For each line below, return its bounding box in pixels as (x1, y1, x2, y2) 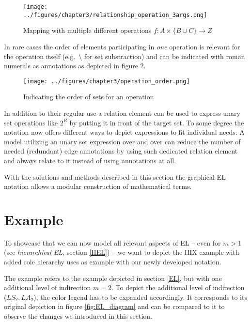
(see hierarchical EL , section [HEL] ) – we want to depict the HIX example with (4, 247, 239, 257)
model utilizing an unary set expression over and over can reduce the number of (4, 136, 241, 146)
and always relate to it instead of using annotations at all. (4, 155, 176, 165)
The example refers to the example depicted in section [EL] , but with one (4, 273, 222, 283)
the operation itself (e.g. (4, 51, 76, 61)
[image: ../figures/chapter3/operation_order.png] (23, 77, 190, 85)
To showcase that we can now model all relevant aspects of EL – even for (4, 237, 221, 247)
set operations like (4, 117, 58, 127)
